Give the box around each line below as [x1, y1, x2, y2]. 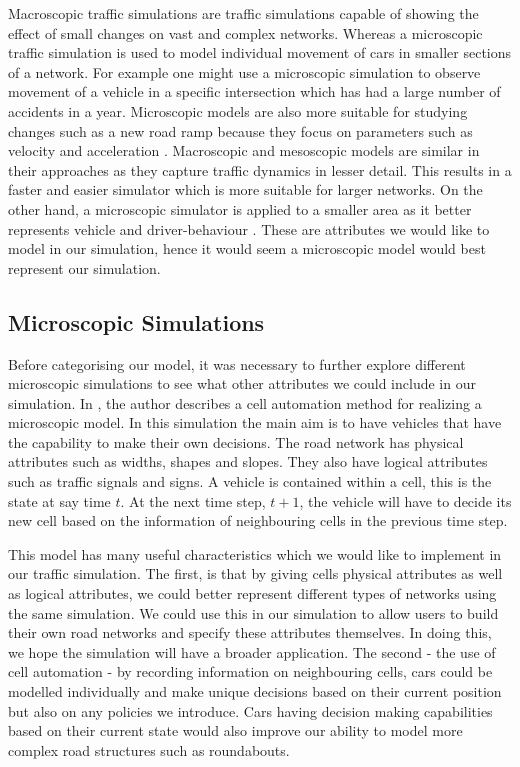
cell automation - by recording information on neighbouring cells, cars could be [8, 661, 493, 682]
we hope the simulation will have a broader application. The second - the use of [8, 641, 496, 662]
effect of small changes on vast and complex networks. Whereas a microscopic [8, 22, 483, 43]
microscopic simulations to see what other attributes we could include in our [8, 373, 476, 394]
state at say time [8, 490, 111, 511]
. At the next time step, [120, 490, 266, 511]
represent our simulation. [8, 257, 161, 278]
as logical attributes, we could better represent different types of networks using [8, 583, 497, 604]
